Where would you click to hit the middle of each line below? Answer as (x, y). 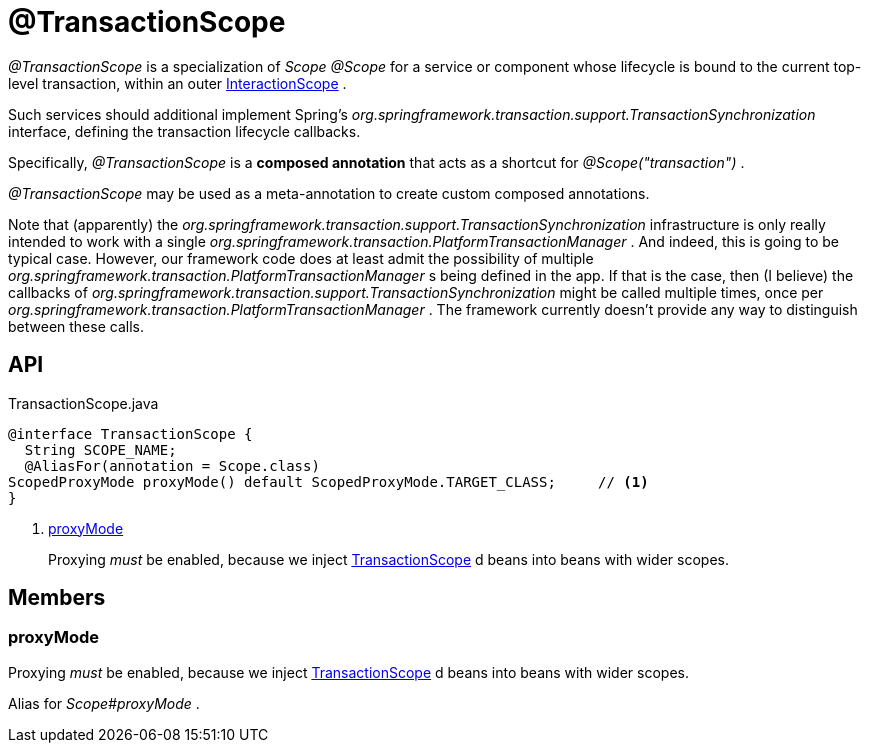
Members (57, 598)
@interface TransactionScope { (130, 433)
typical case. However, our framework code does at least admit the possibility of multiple (301, 258)
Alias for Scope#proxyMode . (104, 703)
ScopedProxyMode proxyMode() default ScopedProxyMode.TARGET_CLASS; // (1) (328, 481)
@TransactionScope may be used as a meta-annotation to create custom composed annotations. (329, 193)
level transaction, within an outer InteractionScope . (177, 83)
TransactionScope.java (83, 403)
